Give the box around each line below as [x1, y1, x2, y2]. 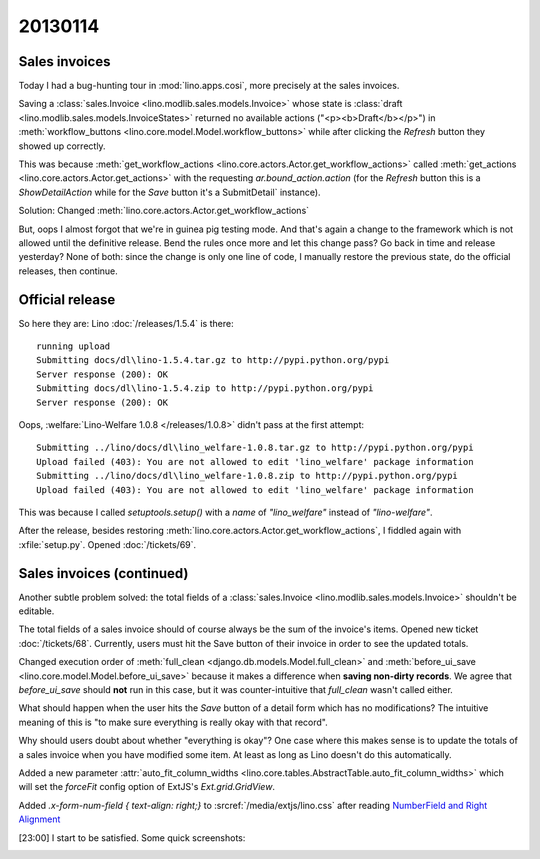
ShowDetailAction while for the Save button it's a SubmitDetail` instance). [18, 186, 321, 198]
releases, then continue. [18, 265, 119, 277]
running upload [36, 341, 111, 352]
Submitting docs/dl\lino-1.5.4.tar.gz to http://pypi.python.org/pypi [36, 355, 390, 366]
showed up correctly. [18, 140, 106, 152]
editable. [18, 605, 55, 617]
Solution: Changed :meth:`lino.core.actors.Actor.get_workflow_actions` [18, 205, 310, 217]
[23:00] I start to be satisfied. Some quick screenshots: [18, 831, 246, 844]
